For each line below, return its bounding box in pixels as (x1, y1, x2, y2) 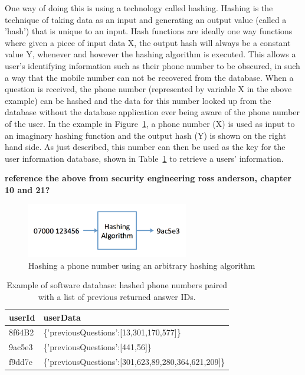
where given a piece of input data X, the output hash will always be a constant (5, 36, 291, 48)
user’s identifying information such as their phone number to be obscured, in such (5, 59, 300, 71)
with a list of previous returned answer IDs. (38, 291, 196, 303)
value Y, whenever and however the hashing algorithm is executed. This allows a (5, 48, 296, 60)
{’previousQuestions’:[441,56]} (43, 341, 152, 353)
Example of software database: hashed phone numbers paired (6, 279, 228, 291)
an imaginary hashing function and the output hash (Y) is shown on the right (5, 129, 286, 141)
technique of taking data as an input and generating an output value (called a (5, 13, 287, 25)
